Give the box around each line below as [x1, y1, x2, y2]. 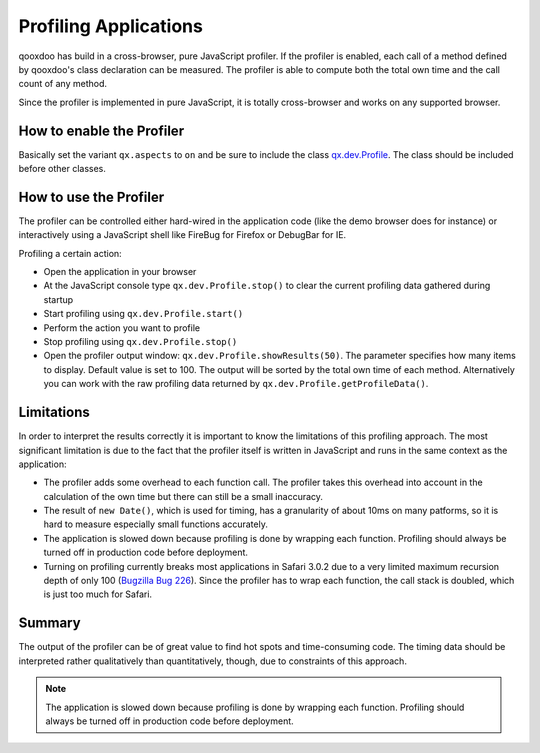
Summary [18, 615, 81, 632]
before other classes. [18, 163, 107, 175]
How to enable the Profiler [18, 122, 185, 139]
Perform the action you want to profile [43, 321, 200, 334]
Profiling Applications [18, 15, 204, 37]
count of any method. [18, 78, 107, 90]
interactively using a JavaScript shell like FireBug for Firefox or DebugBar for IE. [18, 229, 347, 241]
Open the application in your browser [43, 266, 197, 278]
